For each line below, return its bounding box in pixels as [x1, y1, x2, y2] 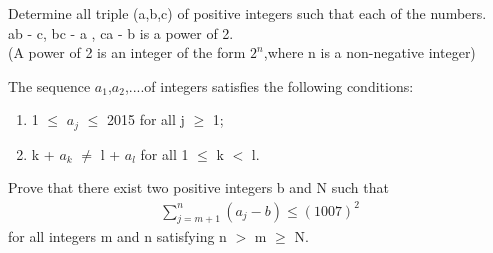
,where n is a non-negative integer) [263, 42, 476, 63]
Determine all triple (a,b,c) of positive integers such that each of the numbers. [8, 3, 487, 23]
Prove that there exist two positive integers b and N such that [8, 177, 389, 198]
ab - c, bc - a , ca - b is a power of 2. [8, 22, 234, 43]
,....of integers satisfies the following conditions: [124, 75, 414, 96]
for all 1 [140, 143, 189, 164]
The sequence [8, 75, 91, 96]
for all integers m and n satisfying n [8, 226, 227, 247]
